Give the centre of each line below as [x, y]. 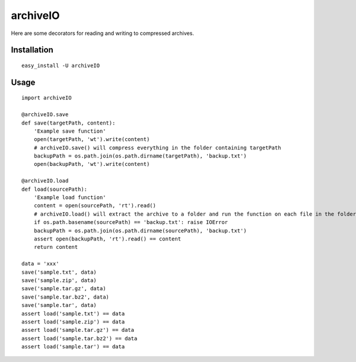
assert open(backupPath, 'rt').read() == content [107, 239]
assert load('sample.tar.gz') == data [78, 330]
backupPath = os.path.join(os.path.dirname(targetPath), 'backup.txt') [140, 156]
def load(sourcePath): [55, 189]
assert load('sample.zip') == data [73, 322]
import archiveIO [47, 98]
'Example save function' [70, 131]
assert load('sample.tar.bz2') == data [80, 338]
